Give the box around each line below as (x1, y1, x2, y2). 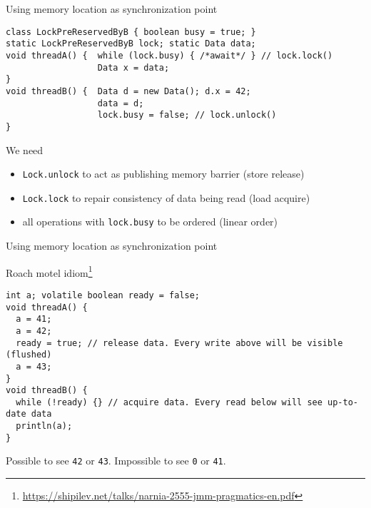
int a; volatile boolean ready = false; (6, 290, 200, 300)
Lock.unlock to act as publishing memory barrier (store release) (22, 166, 305, 181)
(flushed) (6, 350, 52, 360)
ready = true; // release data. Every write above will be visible (16, 337, 343, 348)
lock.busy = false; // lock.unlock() (97, 110, 277, 121)
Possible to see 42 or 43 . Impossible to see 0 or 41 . (6, 453, 226, 468)
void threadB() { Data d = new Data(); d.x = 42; (6, 86, 251, 96)
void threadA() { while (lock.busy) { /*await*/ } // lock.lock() (6, 50, 333, 61)
